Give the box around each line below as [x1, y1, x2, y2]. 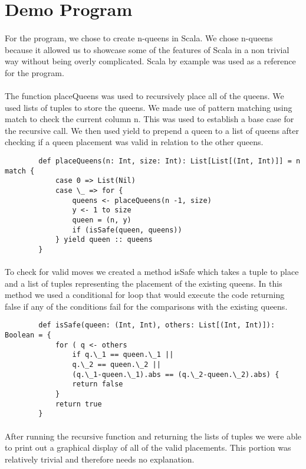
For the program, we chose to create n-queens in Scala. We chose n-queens [5, 31, 273, 44]
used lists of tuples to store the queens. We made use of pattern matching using [5, 101, 292, 113]
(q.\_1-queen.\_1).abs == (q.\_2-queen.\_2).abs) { [72, 370, 279, 379]
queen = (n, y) [72, 215, 131, 224]
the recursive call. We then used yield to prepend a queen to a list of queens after [5, 124, 299, 136]
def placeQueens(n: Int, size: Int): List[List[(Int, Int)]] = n [38, 156, 301, 165]
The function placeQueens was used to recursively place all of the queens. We [5, 89, 284, 101]
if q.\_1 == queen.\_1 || [72, 350, 174, 359]
